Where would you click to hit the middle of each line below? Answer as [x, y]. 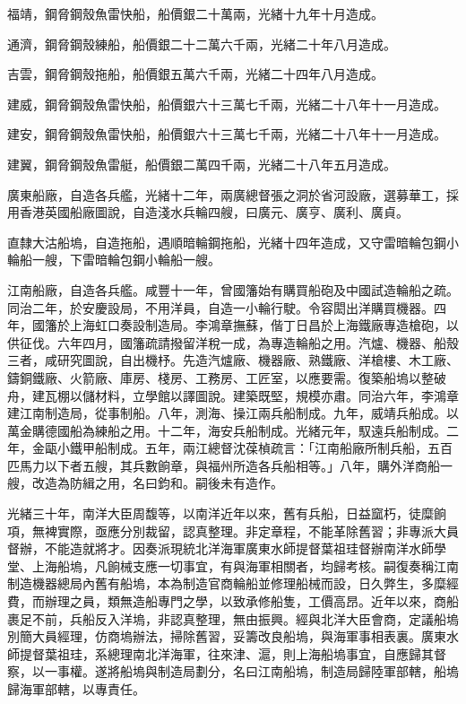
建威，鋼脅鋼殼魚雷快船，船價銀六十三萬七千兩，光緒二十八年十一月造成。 [227, 104]
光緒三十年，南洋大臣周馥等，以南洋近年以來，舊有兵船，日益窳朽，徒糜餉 [227, 513]
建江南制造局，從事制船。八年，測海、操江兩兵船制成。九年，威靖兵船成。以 [233, 413]
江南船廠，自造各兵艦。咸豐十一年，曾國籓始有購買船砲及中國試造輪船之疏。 [233, 289]
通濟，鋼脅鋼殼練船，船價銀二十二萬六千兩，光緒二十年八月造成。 [202, 43]
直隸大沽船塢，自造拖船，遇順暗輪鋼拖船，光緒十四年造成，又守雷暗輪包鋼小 [233, 242]
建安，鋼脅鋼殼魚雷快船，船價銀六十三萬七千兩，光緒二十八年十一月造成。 [227, 134]
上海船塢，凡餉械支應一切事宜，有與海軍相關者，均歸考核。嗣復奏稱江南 [245, 565]
